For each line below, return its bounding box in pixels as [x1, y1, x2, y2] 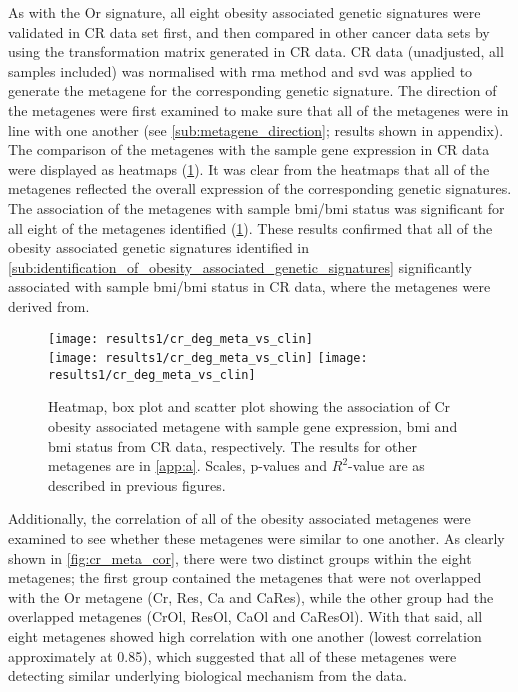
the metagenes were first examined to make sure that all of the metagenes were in [8, 99, 509, 120]
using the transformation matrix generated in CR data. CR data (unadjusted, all [8, 41, 504, 62]
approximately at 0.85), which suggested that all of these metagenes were [8, 645, 457, 666]
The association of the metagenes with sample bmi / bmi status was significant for [8, 197, 505, 218]
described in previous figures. [48, 474, 226, 495]
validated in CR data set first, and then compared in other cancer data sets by [8, 21, 490, 42]
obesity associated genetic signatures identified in [8, 237, 310, 258]
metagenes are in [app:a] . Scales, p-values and [48, 455, 328, 476]
